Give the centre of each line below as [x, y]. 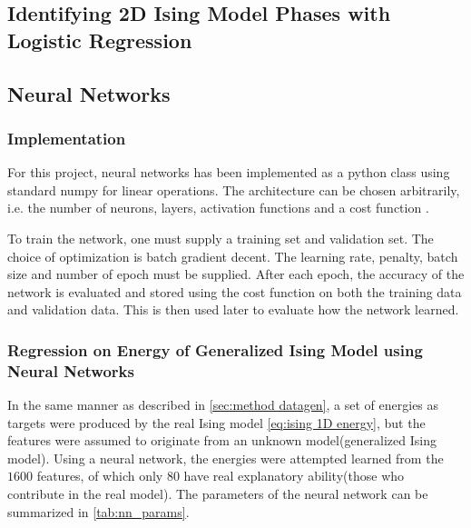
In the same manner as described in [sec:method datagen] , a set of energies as [223, 405]
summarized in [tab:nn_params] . [98, 511]
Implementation [67, 138]
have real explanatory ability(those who [294, 476]
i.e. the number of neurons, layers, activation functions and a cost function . [218, 208]
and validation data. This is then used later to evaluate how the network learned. [233, 309]
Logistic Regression [100, 40]
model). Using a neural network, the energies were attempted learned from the [226, 458]
